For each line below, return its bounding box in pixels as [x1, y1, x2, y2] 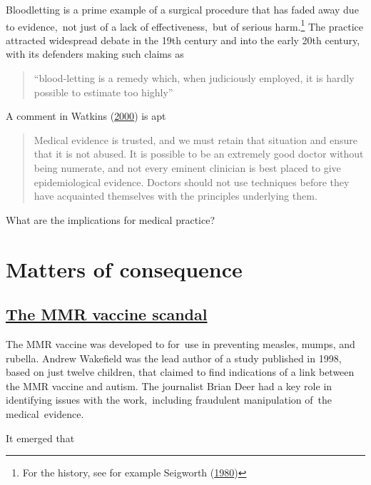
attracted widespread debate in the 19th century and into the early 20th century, [6, 32, 360, 47]
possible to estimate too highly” [34, 84, 173, 99]
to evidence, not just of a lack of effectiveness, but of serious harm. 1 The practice [6, 16, 363, 34]
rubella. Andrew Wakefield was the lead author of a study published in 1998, [6, 350, 342, 365]
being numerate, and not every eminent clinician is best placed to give [34, 160, 341, 175]
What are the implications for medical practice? [6, 212, 215, 227]
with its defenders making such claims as [6, 46, 184, 61]
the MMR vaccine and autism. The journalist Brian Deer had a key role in [6, 378, 332, 393]
